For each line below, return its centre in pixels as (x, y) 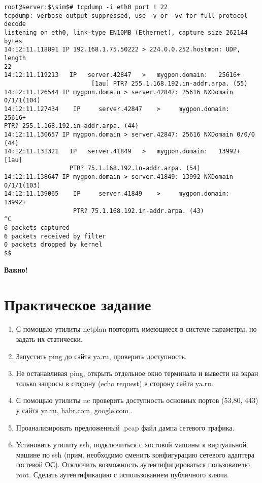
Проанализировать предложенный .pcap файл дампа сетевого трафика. (125, 427)
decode (15, 24)
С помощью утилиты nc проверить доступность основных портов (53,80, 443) (137, 400)
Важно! (16, 269)
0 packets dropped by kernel (53, 245)
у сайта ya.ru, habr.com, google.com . (74, 410)
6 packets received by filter (55, 236)
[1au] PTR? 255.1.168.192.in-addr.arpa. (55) (169, 83)
